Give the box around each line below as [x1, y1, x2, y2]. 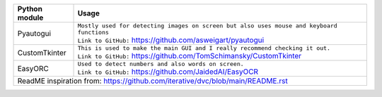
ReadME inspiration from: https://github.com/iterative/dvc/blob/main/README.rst [17, 76, 288, 86]
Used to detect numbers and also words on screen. [77, 60, 244, 67]
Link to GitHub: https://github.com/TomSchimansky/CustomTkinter [77, 51, 302, 60]
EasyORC [17, 63, 49, 73]
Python [17, 4, 42, 13]
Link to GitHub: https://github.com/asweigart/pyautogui [77, 35, 265, 45]
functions [77, 29, 110, 36]
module [17, 13, 44, 22]
